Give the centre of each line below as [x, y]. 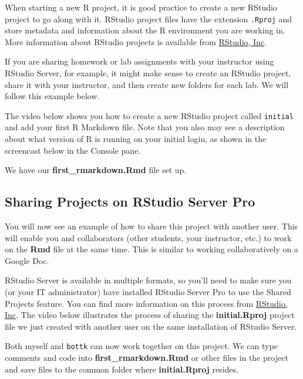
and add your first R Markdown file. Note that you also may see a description [145, 127]
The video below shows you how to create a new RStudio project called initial [149, 115]
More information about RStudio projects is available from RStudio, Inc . [136, 41]
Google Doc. [27, 260]
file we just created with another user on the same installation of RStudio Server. [151, 326]
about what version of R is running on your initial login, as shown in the [136, 139]
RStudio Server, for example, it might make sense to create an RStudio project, [148, 73]
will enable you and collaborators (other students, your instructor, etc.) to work [148, 237]
